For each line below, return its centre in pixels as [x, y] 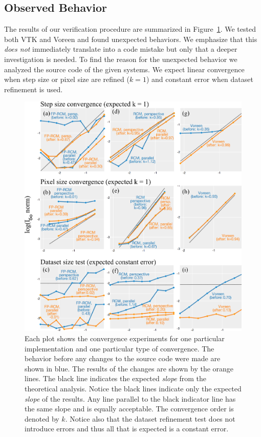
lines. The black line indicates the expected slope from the [116, 378]
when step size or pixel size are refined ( [67, 79]
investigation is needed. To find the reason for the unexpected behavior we [121, 59]
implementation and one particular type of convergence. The [119, 348]
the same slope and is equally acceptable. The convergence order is [129, 409]
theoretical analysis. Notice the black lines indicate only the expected [133, 388]
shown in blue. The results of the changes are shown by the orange [129, 368]
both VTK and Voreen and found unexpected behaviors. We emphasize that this [131, 39]
